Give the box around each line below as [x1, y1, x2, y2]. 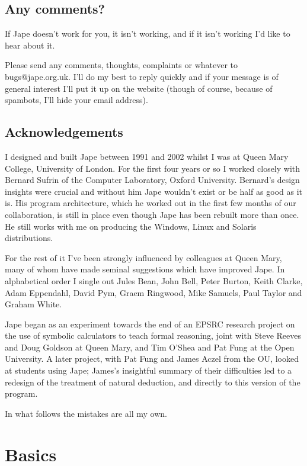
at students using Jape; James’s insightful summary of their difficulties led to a [5, 364, 292, 377]
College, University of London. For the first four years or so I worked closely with [5, 162, 300, 174]
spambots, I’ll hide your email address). [5, 94, 148, 106]
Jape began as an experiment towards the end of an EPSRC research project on [5, 317, 295, 330]
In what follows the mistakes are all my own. [5, 407, 168, 419]
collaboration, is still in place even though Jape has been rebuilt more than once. [5, 208, 299, 220]
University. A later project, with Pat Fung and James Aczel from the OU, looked [5, 352, 299, 365]
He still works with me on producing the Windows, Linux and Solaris [5, 220, 257, 232]
